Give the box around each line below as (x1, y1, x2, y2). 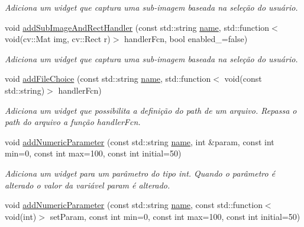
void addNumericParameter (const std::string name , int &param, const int (5, 135, 274, 148)
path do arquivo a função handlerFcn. (5, 116, 141, 128)
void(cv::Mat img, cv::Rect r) (5, 33, 111, 45)
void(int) (5, 210, 37, 222)
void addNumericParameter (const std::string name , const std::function (5, 199, 263, 211)
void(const (224, 72, 262, 85)
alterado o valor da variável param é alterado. (5, 178, 170, 191)
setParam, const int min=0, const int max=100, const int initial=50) (50, 210, 300, 222)
